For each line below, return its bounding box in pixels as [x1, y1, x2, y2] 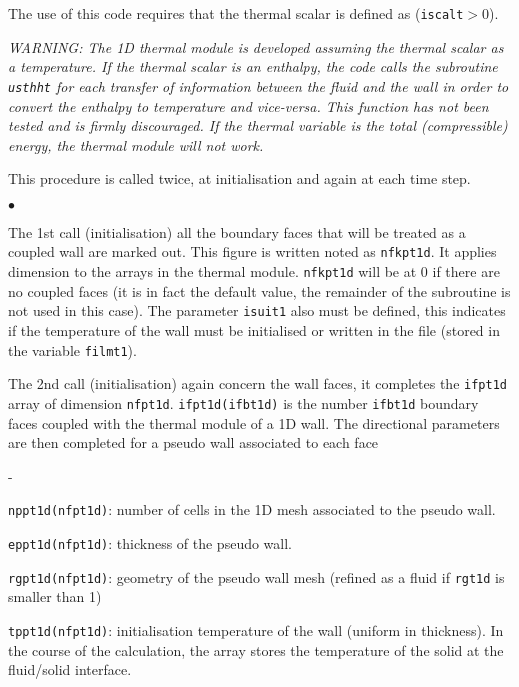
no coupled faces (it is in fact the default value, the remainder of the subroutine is [8, 280, 511, 301]
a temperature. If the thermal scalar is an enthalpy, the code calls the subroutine [8, 56, 498, 77]
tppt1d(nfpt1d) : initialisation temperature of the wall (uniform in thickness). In [8, 619, 504, 640]
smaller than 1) [8, 586, 102, 607]
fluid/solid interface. [8, 659, 132, 680]
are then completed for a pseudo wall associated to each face [8, 432, 379, 453]
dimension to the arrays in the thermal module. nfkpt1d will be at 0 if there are [8, 261, 500, 282]
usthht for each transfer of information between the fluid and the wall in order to [8, 75, 509, 96]
